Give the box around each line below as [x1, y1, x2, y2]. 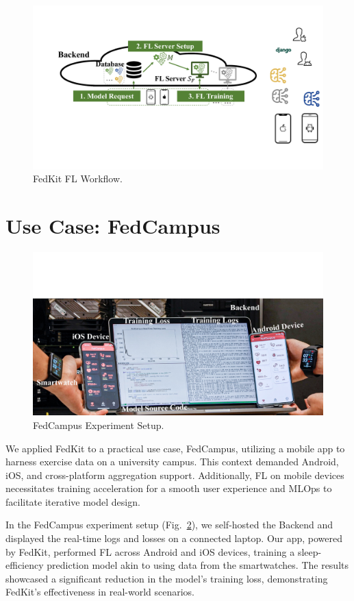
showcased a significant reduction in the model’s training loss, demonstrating [5, 571, 328, 585]
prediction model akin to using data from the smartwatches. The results [47, 558, 349, 572]
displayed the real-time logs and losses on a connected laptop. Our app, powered [5, 531, 343, 545]
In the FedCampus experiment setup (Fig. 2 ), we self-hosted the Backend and [5, 517, 333, 532]
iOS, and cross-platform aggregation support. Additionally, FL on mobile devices [5, 467, 344, 482]
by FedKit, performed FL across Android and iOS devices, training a [5, 544, 295, 559]
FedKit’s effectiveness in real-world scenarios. [5, 585, 194, 599]
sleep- [297, 544, 322, 559]
